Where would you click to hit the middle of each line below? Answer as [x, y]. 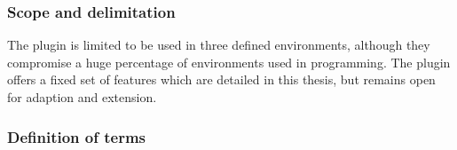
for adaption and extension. [82, 97]
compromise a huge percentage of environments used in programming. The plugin [229, 62]
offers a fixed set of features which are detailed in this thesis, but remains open [221, 79]
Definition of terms [77, 136]
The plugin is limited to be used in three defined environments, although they [219, 45]
